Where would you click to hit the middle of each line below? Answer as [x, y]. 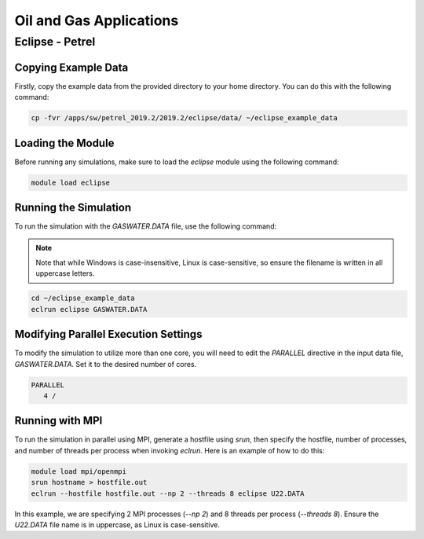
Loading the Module [64, 143]
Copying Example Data [71, 67]
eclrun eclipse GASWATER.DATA [89, 309]
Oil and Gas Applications [97, 20]
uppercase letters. [65, 273]
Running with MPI [58, 421]
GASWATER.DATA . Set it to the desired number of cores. [106, 364]
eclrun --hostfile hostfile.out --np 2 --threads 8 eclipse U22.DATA [168, 493]
